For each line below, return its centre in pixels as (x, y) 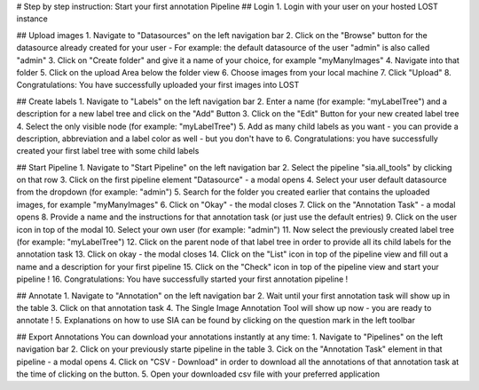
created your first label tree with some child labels (108, 151)
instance (32, 19)
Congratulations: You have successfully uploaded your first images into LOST (158, 85)
